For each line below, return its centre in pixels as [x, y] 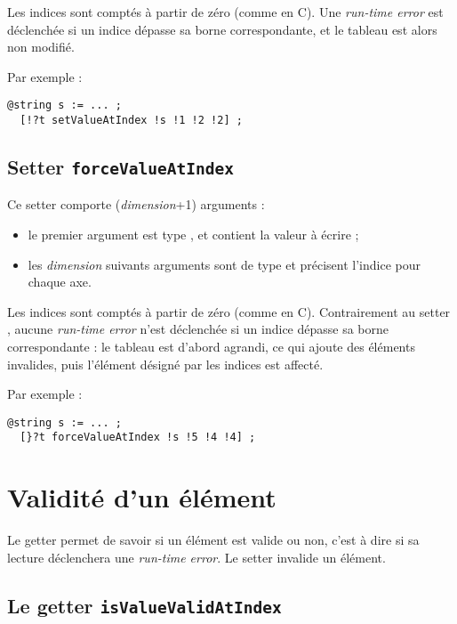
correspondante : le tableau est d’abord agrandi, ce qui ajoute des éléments [211, 347]
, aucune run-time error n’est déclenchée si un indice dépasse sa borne [198, 329]
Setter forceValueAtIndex [120, 167]
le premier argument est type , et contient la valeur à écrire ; [193, 235]
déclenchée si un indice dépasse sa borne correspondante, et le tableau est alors [222, 29]
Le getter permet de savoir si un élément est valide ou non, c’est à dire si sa [213, 540]
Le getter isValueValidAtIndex [144, 605]
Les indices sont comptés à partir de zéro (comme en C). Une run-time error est [225, 12]
